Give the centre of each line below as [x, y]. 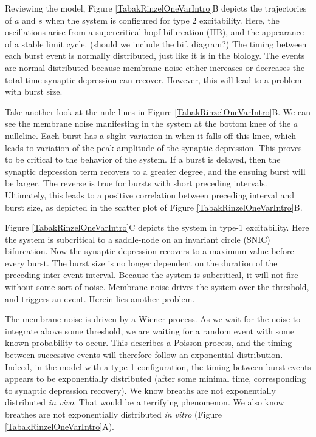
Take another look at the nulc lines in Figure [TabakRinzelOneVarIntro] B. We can [158, 111]
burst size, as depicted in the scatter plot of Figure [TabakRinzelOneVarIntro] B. [154, 207]
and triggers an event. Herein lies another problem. [100, 298]
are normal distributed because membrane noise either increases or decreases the [155, 67]
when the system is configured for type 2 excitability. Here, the [162, 20]
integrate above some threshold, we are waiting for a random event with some [149, 330]
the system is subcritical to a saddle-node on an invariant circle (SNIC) [138, 239]
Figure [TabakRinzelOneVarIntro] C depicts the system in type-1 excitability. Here [157, 227]
